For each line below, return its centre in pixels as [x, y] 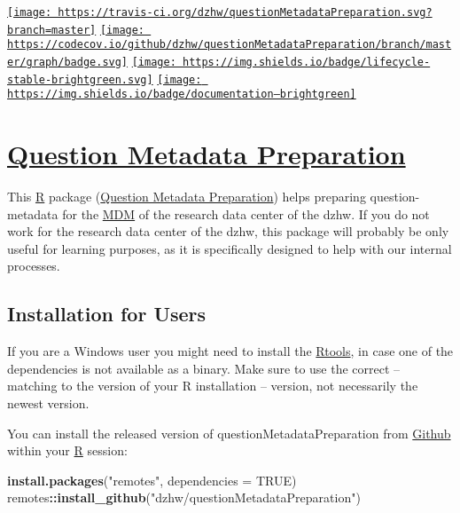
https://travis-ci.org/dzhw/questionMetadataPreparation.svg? [245, 12]
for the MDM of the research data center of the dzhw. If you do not [246, 213]
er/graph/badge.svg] [68, 62]
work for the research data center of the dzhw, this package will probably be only [228, 231]
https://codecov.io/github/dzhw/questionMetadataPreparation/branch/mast [230, 45]
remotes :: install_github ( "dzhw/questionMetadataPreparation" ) [184, 497]
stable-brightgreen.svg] [80, 79]
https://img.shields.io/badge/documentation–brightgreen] [182, 95]
